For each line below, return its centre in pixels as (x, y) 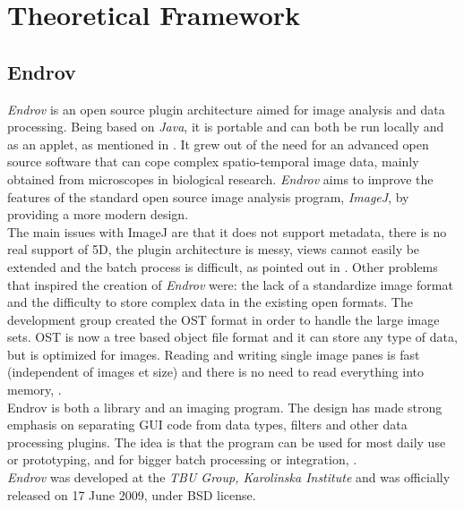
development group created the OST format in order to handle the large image (223, 319)
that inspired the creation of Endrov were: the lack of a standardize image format (230, 284)
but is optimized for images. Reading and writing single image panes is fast (214, 354)
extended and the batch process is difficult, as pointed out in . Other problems (223, 266)
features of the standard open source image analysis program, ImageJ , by (208, 196)
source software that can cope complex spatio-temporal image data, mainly (213, 161)
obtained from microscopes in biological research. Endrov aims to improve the (220, 178)
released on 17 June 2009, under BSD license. (132, 494)
